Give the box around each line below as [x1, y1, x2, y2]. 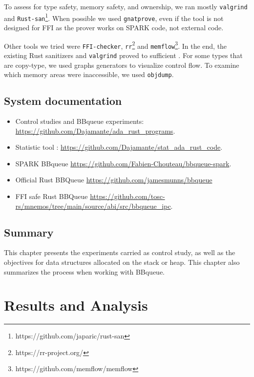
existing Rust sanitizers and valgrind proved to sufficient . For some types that [4, 50, 243, 60]
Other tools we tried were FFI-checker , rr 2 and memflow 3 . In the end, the [4, 39, 227, 51]
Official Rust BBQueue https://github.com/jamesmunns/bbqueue [15, 175, 212, 185]
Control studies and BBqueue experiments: [15, 116, 144, 126]
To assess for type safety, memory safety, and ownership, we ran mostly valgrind [4, 1, 248, 11]
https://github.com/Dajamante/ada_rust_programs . [15, 125, 175, 136]
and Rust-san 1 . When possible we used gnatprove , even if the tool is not [4, 11, 224, 23]
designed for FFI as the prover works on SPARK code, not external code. [4, 22, 224, 32]
